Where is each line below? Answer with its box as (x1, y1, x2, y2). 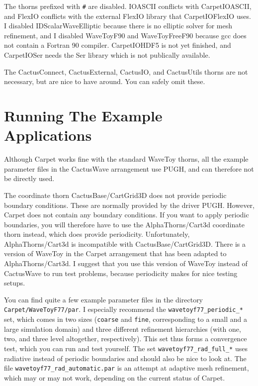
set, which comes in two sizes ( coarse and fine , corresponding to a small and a (4, 314, 247, 324)
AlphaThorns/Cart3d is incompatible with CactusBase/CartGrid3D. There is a (4, 238, 246, 249)
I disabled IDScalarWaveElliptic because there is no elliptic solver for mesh (4, 20, 233, 31)
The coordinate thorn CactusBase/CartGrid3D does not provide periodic (4, 190, 227, 200)
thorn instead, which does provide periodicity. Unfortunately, (4, 229, 190, 239)
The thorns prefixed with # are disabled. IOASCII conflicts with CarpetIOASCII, (4, 1, 252, 11)
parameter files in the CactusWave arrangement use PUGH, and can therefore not (4, 163, 254, 174)
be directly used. (4, 173, 55, 184)
